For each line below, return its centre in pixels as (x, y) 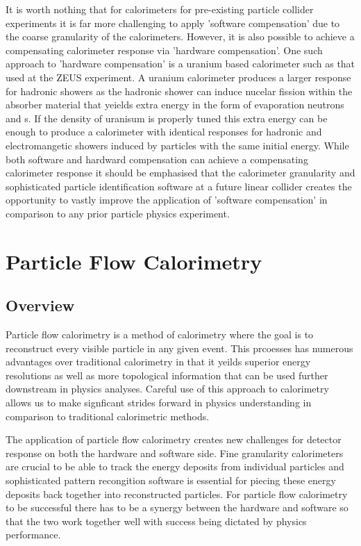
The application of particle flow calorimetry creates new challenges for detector (174, 439)
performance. (33, 535)
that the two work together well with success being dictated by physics (156, 521)
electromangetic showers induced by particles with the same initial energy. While (177, 145)
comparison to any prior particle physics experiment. (118, 213)
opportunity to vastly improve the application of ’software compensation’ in (167, 200)
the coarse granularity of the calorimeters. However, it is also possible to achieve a (180, 36)
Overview (40, 305)
